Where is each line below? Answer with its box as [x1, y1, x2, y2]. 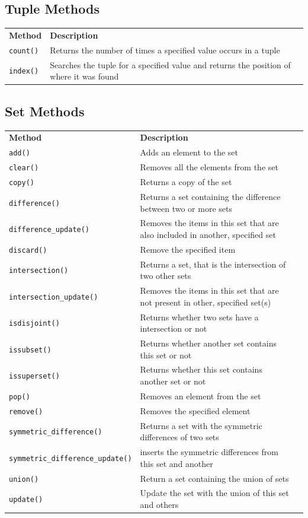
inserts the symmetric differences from [140, 446, 278, 458]
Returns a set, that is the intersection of [140, 258, 286, 270]
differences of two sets [140, 431, 219, 443]
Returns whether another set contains [140, 337, 277, 349]
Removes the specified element [140, 404, 251, 417]
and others [140, 498, 179, 511]
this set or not [140, 348, 192, 361]
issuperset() [9, 372, 60, 381]
